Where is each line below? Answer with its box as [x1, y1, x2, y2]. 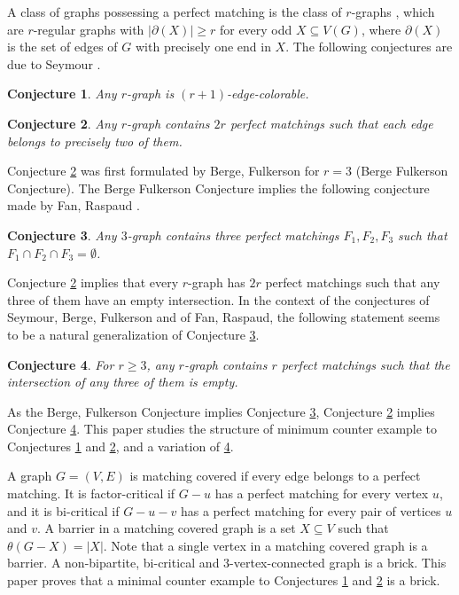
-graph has [188, 273, 245, 292]
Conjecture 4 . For [7, 355, 114, 373]
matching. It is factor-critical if [7, 484, 175, 503]
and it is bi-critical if [7, 501, 120, 520]
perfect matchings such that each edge [229, 114, 433, 132]
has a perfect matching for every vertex [214, 484, 429, 503]
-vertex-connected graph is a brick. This [229, 553, 447, 572]
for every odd [219, 20, 292, 38]
